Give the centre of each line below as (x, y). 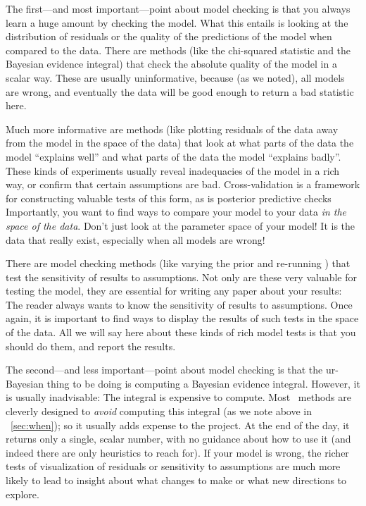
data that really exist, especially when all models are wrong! (135, 239)
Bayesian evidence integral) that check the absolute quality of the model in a (171, 64)
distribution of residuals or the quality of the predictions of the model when (169, 36)
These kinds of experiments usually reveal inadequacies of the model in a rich (173, 170)
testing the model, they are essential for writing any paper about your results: (174, 291)
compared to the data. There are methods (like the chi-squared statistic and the (178, 50)
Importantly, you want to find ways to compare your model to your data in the (176, 212)
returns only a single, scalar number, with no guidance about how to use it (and (178, 439)
